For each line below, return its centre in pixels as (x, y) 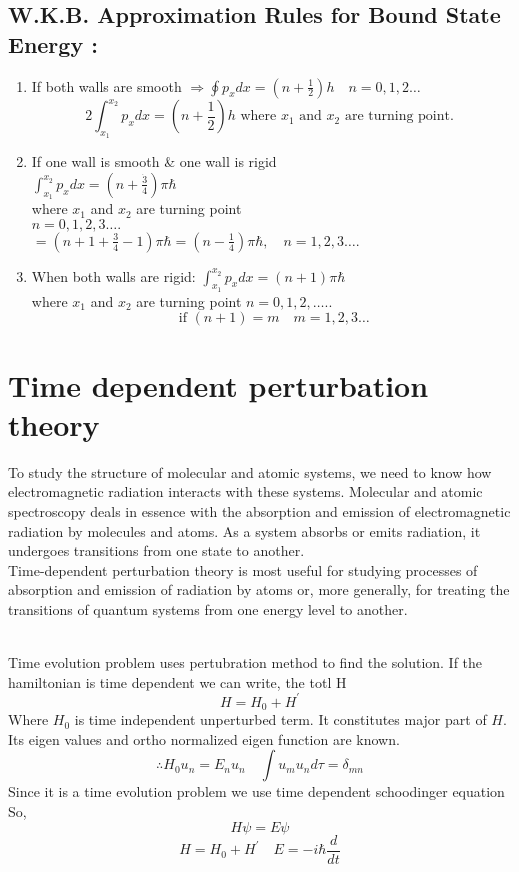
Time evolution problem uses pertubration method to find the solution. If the (245, 662)
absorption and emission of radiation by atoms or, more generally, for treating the (259, 589)
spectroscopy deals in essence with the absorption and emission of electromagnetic (259, 510)
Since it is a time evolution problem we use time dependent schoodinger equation (256, 791)
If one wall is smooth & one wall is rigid (154, 161)
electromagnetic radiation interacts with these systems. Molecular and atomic (245, 491)
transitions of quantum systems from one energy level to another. (208, 608)
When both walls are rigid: (113, 275)
